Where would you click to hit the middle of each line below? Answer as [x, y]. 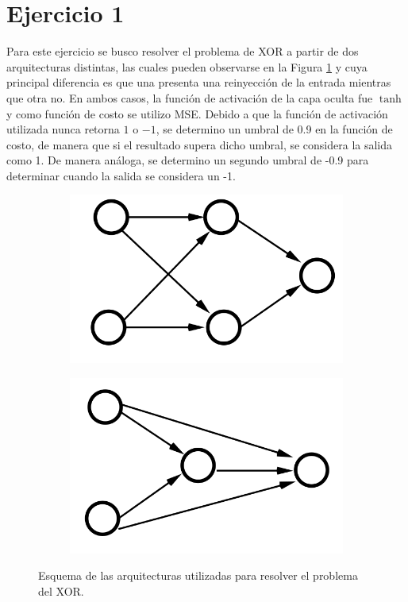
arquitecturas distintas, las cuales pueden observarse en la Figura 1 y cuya [187, 66]
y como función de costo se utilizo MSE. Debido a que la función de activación [197, 113]
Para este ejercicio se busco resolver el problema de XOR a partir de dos [183, 51]
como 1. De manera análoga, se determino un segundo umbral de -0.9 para [188, 160]
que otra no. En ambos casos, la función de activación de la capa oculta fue [190, 97]
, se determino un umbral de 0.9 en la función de [274, 129]
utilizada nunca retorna [63, 129]
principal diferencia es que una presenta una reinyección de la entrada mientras [199, 82]
